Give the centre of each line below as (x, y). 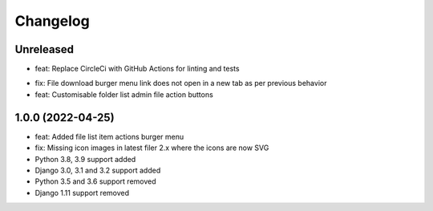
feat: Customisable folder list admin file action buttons (124, 94)
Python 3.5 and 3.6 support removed (95, 181)
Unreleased (45, 49)
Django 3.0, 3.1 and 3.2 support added (98, 170)
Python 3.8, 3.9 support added (85, 159)
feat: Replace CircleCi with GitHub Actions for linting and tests (137, 69)
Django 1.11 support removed (82, 193)
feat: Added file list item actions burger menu (109, 136)
